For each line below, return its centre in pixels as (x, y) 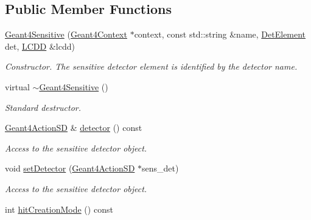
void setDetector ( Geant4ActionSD (70, 168)
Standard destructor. (43, 107)
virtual (17, 86)
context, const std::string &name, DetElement (220, 34)
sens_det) (160, 168)
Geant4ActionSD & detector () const (74, 128)
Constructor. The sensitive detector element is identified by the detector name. (151, 66)
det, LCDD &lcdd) (40, 46)
